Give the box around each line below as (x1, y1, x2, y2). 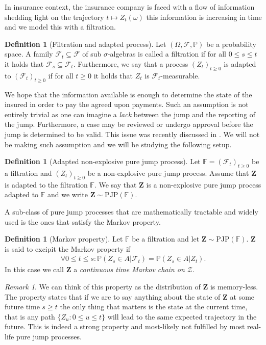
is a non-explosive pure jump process (146, 179, 261, 190)
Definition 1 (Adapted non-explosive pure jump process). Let (5, 156, 201, 167)
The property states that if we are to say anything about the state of (5, 291, 221, 302)
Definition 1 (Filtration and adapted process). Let (5, 38, 166, 49)
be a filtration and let (132, 233, 200, 244)
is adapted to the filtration (5, 179, 88, 190)
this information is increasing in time (146, 11, 262, 22)
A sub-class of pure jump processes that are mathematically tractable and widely (5, 206, 258, 217)
